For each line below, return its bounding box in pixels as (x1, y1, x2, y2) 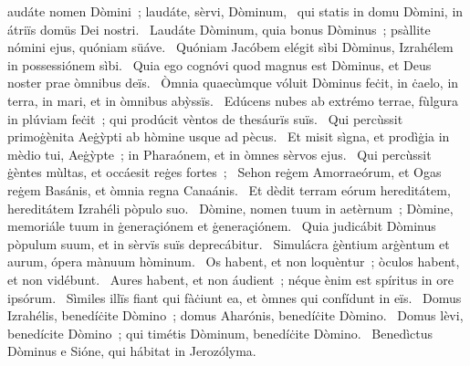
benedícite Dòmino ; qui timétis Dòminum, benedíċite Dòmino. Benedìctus (7, 323, 433, 342)
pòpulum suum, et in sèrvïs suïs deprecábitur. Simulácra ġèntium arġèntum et (7, 234, 450, 253)
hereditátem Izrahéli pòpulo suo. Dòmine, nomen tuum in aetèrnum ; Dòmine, (7, 198, 454, 217)
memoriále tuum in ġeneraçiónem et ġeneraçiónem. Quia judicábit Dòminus (7, 216, 436, 235)
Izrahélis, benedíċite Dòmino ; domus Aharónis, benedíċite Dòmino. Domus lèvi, (7, 306, 464, 325)
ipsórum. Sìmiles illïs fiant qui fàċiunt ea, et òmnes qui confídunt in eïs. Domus (7, 288, 462, 307)
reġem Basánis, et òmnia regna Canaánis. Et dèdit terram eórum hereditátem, (7, 180, 451, 199)
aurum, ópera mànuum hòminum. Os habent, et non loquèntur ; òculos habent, (7, 252, 460, 271)
